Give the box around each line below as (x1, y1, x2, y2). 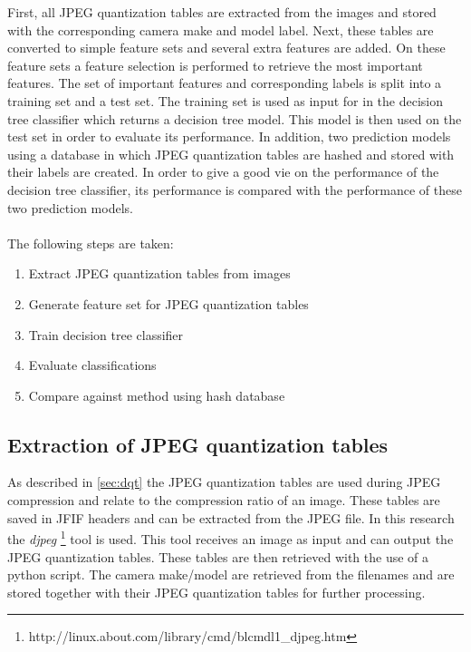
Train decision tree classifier (28, 325, 184, 344)
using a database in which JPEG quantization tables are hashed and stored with (7, 144, 455, 163)
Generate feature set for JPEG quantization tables (28, 294, 309, 313)
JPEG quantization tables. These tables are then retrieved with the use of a (7, 547, 429, 566)
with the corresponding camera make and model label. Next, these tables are (7, 20, 434, 39)
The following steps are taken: (7, 233, 174, 252)
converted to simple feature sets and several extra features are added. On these (7, 38, 446, 57)
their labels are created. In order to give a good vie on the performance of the (7, 162, 439, 181)
